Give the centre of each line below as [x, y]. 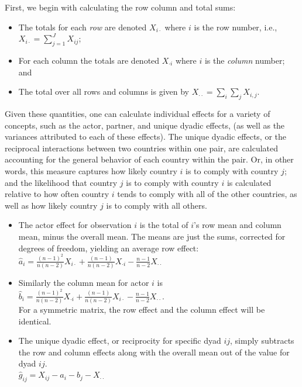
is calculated [249, 182]
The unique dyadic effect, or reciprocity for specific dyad [120, 341]
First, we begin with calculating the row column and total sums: [120, 7]
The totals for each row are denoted [83, 27]
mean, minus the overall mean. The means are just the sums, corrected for [152, 236]
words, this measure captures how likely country [91, 170]
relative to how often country [57, 194]
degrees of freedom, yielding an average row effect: [109, 248]
